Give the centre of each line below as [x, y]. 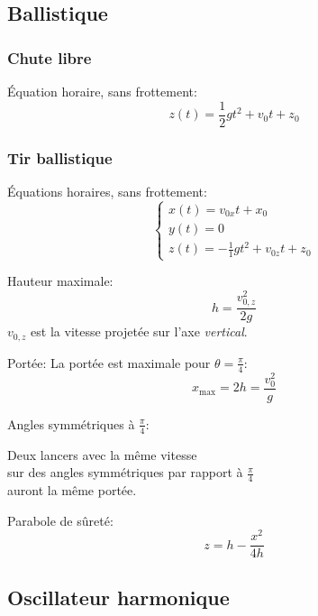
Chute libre [50, 57]
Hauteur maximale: [60, 281]
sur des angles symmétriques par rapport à [125, 472]
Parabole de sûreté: [60, 520]
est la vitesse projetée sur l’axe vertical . [139, 331]
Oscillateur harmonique [118, 597]
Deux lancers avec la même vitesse [102, 454]
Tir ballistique [60, 157]
